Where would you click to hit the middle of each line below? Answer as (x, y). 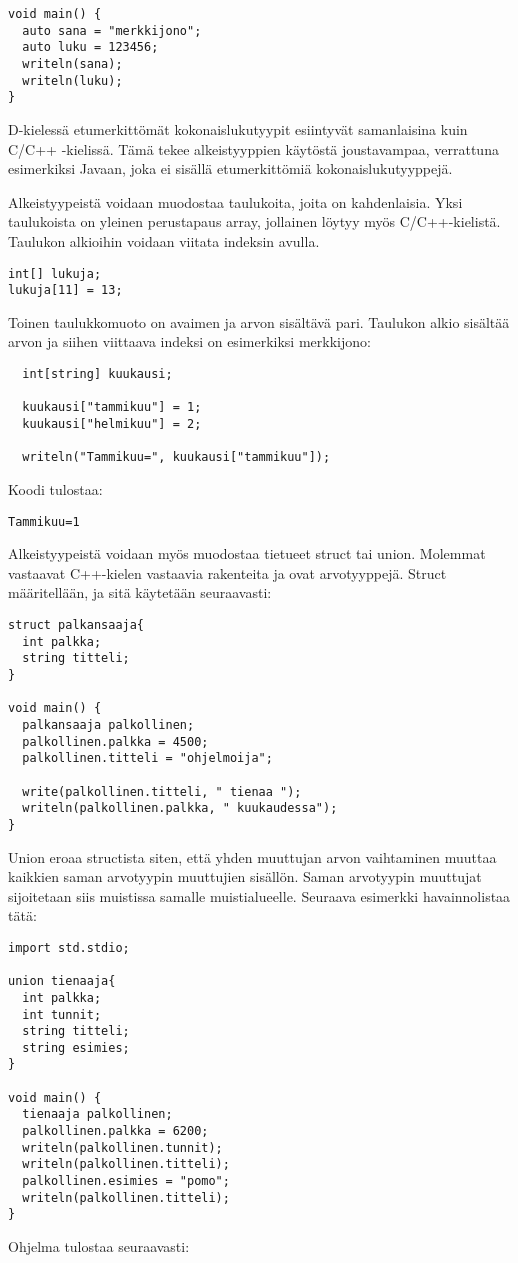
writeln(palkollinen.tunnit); (122, 1147)
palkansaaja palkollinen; (108, 724)
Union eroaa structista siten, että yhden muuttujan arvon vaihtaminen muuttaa (252, 856)
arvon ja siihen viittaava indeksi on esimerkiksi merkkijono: (189, 341)
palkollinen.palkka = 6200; (115, 1131)
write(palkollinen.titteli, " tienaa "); (162, 791)
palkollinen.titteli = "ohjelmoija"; (147, 758)
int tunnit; (62, 1014)
